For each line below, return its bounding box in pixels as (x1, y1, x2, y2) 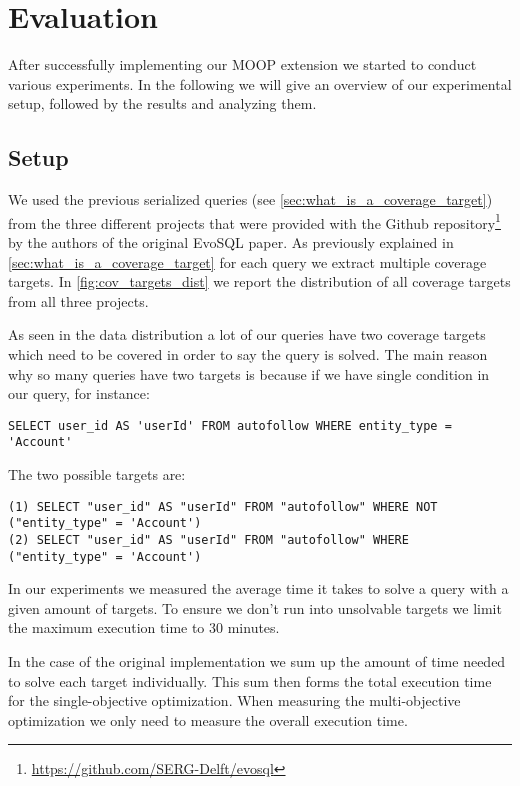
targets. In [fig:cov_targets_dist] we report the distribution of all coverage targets (8, 271, 511, 292)
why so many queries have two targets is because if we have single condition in (8, 363, 490, 384)
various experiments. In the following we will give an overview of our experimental (8, 73, 512, 94)
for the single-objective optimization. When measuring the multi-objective (8, 690, 461, 711)
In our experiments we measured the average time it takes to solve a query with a (8, 578, 509, 599)
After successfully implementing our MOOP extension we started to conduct (8, 54, 477, 75)
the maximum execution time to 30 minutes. (8, 617, 280, 638)
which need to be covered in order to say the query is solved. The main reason (8, 343, 488, 364)
